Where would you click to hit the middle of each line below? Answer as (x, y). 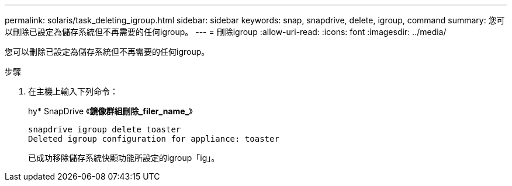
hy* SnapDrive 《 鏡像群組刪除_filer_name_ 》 (110, 111)
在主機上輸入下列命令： (73, 91)
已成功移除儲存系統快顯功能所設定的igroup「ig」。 (124, 158)
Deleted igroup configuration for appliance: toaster (154, 139)
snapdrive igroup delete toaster (105, 129)
